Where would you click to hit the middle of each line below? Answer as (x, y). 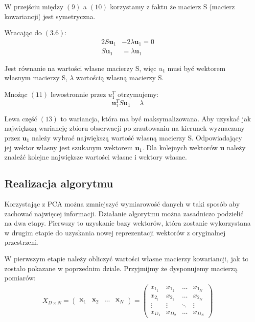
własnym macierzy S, (36, 78)
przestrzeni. (22, 242)
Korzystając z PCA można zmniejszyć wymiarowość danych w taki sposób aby (122, 203)
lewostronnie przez (78, 94)
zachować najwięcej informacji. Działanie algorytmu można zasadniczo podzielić (124, 213)
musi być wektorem (197, 68)
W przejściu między (34, 6)
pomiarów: (20, 278)
